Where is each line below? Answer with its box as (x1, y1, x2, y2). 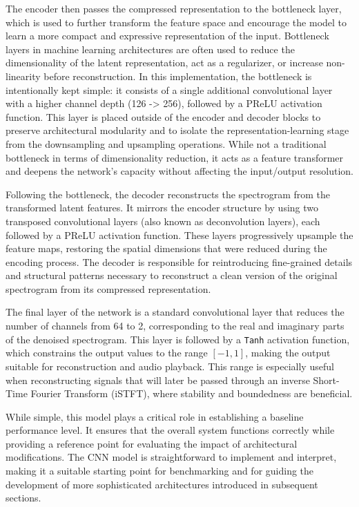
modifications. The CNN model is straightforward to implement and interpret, (6, 450, 337, 464)
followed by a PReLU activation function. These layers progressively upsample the (6, 227, 353, 242)
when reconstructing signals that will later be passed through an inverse (6, 372, 310, 387)
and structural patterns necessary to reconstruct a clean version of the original (6, 268, 338, 283)
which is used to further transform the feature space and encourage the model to (6, 15, 347, 29)
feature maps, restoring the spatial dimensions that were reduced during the (6, 241, 327, 256)
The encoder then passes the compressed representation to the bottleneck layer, (6, 1, 342, 15)
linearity (6, 68, 41, 83)
